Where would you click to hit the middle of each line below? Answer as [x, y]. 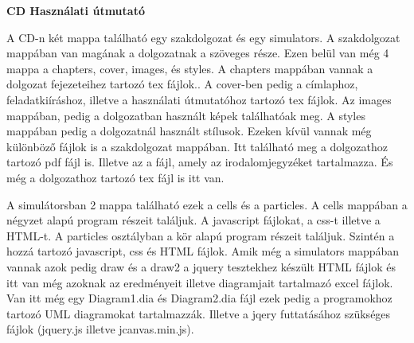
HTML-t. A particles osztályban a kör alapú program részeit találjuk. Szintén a [201, 235]
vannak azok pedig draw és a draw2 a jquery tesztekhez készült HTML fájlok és [201, 266]
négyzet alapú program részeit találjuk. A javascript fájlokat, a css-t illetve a [193, 220]
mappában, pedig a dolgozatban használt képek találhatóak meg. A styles [186, 115]
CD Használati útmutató [76, 10]
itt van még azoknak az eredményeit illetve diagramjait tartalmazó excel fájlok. [200, 282]
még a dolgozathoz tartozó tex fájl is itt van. [115, 177]
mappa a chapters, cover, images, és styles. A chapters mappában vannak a [190, 68]
